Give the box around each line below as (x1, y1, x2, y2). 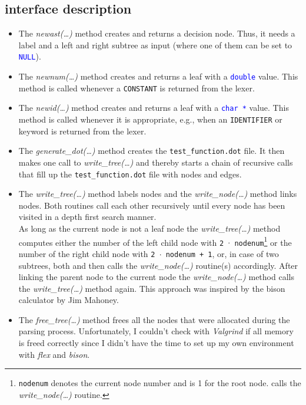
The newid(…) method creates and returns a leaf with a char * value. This (18, 101, 289, 114)
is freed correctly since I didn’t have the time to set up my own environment (18, 337, 294, 349)
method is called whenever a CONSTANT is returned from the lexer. (18, 81, 255, 94)
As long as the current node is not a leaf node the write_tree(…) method (18, 222, 281, 234)
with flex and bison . (18, 348, 90, 360)
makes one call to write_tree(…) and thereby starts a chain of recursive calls (18, 156, 293, 168)
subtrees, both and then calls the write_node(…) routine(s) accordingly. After (18, 259, 298, 271)
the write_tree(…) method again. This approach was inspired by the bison (18, 282, 285, 294)
